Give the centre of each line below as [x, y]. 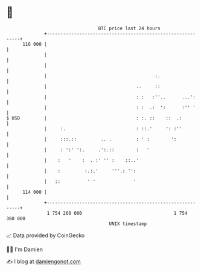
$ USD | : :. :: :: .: [94, 118]
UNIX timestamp [128, 224]
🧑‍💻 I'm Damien [25, 249]
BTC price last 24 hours [129, 28]
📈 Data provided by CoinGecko [46, 235]
